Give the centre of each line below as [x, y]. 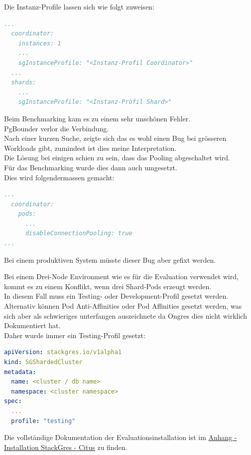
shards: [24, 83]
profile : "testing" [43, 421]
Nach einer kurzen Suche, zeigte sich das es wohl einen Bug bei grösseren [115, 138]
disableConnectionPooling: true [79, 233]
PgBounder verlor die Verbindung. [57, 128]
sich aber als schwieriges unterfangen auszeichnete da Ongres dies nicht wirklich [125, 315]
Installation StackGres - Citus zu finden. [66, 447]
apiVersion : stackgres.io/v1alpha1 [63, 352]
